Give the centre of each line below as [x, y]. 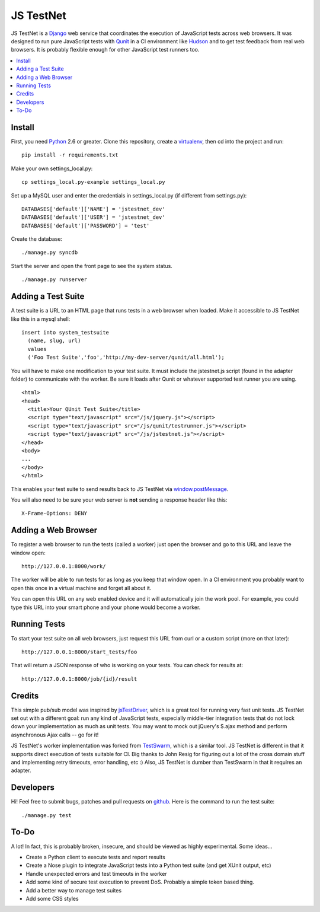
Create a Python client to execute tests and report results [95, 857]
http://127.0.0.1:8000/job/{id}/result [79, 679]
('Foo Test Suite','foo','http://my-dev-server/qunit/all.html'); [126, 358]
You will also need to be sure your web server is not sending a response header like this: [119, 500]
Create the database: [37, 239]
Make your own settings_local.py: [52, 168]
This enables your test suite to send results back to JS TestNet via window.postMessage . [120, 489]
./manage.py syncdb [50, 253]
